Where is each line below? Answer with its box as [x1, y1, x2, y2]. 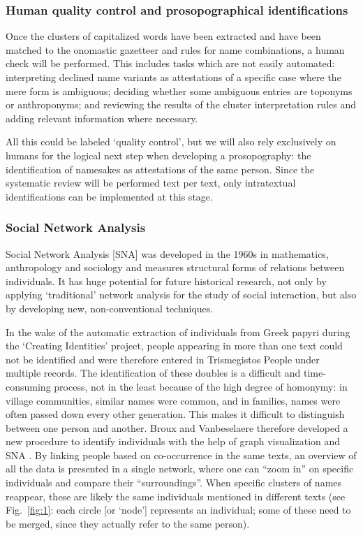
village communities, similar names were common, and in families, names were [6, 393, 341, 407]
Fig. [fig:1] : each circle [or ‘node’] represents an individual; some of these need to [6, 502, 351, 517]
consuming [6, 379, 51, 393]
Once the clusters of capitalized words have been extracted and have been [6, 29, 321, 43]
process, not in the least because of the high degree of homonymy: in [54, 379, 348, 393]
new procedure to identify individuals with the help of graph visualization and [6, 434, 341, 449]
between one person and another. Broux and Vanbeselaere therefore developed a [6, 420, 348, 435]
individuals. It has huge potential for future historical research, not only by [6, 273, 327, 288]
